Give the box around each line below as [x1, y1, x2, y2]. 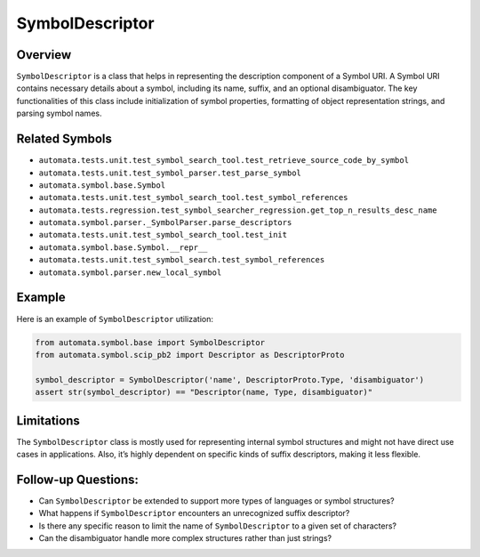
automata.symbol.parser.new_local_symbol [38, 267, 222, 278]
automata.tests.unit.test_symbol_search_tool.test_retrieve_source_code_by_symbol [38, 156, 409, 165]
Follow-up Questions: [16, 472, 140, 487]
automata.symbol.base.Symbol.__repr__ [38, 242, 208, 253]
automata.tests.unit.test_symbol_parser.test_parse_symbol [38, 167, 302, 178]
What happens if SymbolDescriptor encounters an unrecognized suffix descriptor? [38, 508, 350, 519]
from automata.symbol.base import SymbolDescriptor [35, 337, 266, 347]
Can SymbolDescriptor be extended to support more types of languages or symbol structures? [38, 495, 395, 506]
